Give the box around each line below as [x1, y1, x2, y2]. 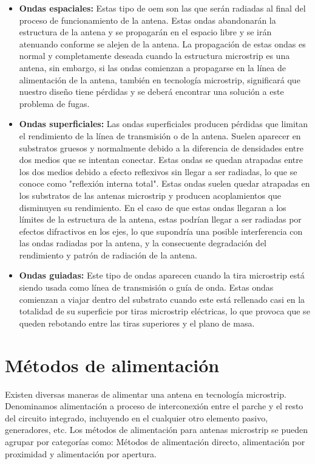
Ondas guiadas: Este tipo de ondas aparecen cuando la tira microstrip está [19, 269, 305, 282]
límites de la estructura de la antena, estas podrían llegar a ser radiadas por [19, 213, 302, 226]
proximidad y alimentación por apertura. [5, 447, 157, 460]
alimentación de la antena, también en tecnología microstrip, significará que [19, 73, 300, 86]
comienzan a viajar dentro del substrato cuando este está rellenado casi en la [19, 293, 305, 305]
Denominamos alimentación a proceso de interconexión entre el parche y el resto [5, 400, 303, 412]
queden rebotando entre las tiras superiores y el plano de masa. [19, 316, 255, 329]
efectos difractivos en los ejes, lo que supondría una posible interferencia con [19, 224, 303, 237]
